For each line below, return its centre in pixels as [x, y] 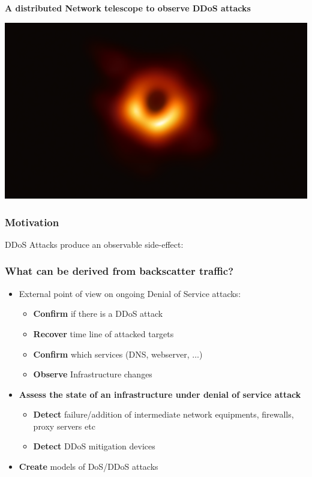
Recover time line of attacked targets [103, 333]
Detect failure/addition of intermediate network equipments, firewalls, [163, 414]
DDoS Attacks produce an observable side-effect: [94, 244]
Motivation [32, 222]
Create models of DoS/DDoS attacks [88, 466]
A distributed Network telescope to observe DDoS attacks [128, 7]
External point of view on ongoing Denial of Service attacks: [130, 293]
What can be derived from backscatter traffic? [119, 271]
